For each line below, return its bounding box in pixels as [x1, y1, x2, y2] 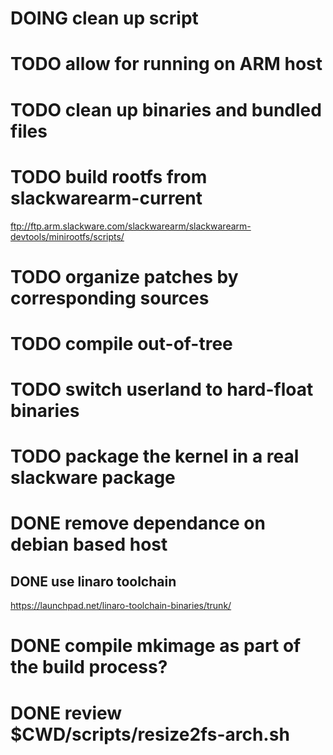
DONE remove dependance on [10, 512, 266, 535]
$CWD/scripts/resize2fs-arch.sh [10, 723, 290, 746]
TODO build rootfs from [10, 165, 208, 188]
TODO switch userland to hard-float [10, 378, 314, 401]
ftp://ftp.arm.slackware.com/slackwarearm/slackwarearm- [10, 220, 252, 232]
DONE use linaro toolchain [10, 573, 177, 590]
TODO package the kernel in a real [10, 445, 300, 468]
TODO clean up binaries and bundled [10, 98, 322, 121]
